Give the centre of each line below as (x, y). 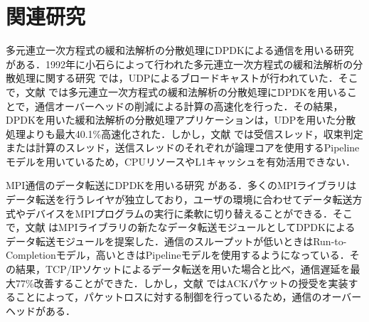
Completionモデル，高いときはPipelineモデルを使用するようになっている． (178, 255)
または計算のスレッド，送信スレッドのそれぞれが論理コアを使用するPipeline (183, 147)
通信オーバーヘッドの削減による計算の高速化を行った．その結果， (189, 106)
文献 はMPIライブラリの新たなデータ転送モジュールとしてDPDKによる (190, 227)
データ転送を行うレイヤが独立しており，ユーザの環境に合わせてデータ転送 (179, 199)
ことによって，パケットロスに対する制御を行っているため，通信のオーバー (188, 297)
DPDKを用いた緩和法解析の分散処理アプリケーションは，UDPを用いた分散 (181, 120)
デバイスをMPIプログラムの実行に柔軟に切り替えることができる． (179, 213)
